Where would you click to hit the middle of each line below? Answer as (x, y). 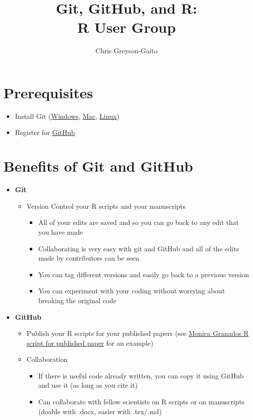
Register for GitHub (45, 132)
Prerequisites (48, 92)
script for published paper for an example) (90, 343)
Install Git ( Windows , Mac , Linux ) (67, 116)
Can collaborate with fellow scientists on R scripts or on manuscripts (141, 402)
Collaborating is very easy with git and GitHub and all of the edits (139, 248)
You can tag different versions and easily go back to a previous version (144, 274)
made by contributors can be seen (89, 258)
